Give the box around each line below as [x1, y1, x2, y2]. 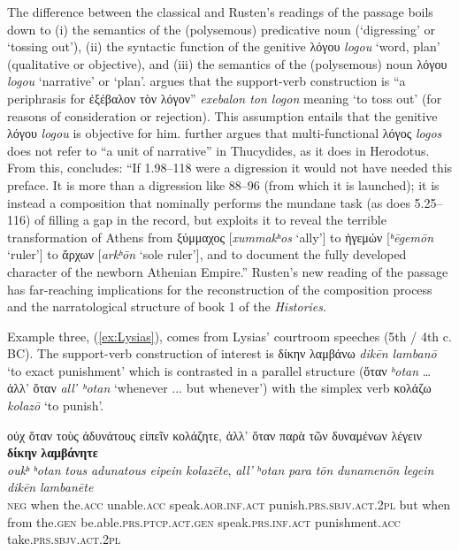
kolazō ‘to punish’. [7, 396, 104, 415]
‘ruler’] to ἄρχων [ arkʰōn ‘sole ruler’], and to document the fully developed [7, 245, 407, 264]
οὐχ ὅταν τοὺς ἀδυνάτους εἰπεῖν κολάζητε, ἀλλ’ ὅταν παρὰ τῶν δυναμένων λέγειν [7, 425, 423, 444]
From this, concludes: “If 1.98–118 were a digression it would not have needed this [7, 158, 453, 177]
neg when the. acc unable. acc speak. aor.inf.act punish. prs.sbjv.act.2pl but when [7, 495, 451, 514]
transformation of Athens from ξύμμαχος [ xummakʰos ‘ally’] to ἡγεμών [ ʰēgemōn [7, 227, 434, 246]
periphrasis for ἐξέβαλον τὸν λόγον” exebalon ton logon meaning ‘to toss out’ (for [7, 88, 442, 107]
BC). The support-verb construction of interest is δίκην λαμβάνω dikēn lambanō [7, 344, 437, 363]
